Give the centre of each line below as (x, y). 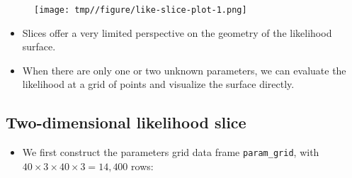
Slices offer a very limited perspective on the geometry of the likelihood (177, 32)
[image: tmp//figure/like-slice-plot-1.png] (141, 10)
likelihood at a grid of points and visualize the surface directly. (158, 84)
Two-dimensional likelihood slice (126, 122)
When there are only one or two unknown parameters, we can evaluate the (184, 70)
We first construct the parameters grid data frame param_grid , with (171, 152)
